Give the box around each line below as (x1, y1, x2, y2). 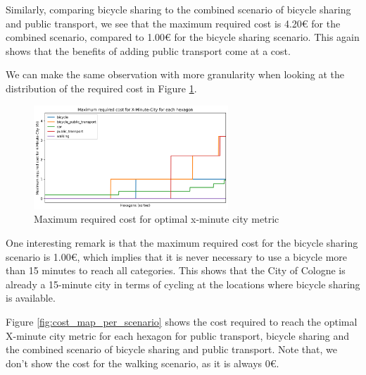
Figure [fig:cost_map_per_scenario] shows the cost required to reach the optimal (6, 314, 358, 328)
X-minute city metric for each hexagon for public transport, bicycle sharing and (6, 328, 350, 343)
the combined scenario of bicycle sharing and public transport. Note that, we (6, 342, 337, 357)
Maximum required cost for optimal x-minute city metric (34, 211, 279, 226)
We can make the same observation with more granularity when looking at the (6, 67, 344, 82)
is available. (6, 290, 56, 305)
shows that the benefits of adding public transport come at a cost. (6, 43, 291, 58)
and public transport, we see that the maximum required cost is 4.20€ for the (6, 16, 341, 30)
